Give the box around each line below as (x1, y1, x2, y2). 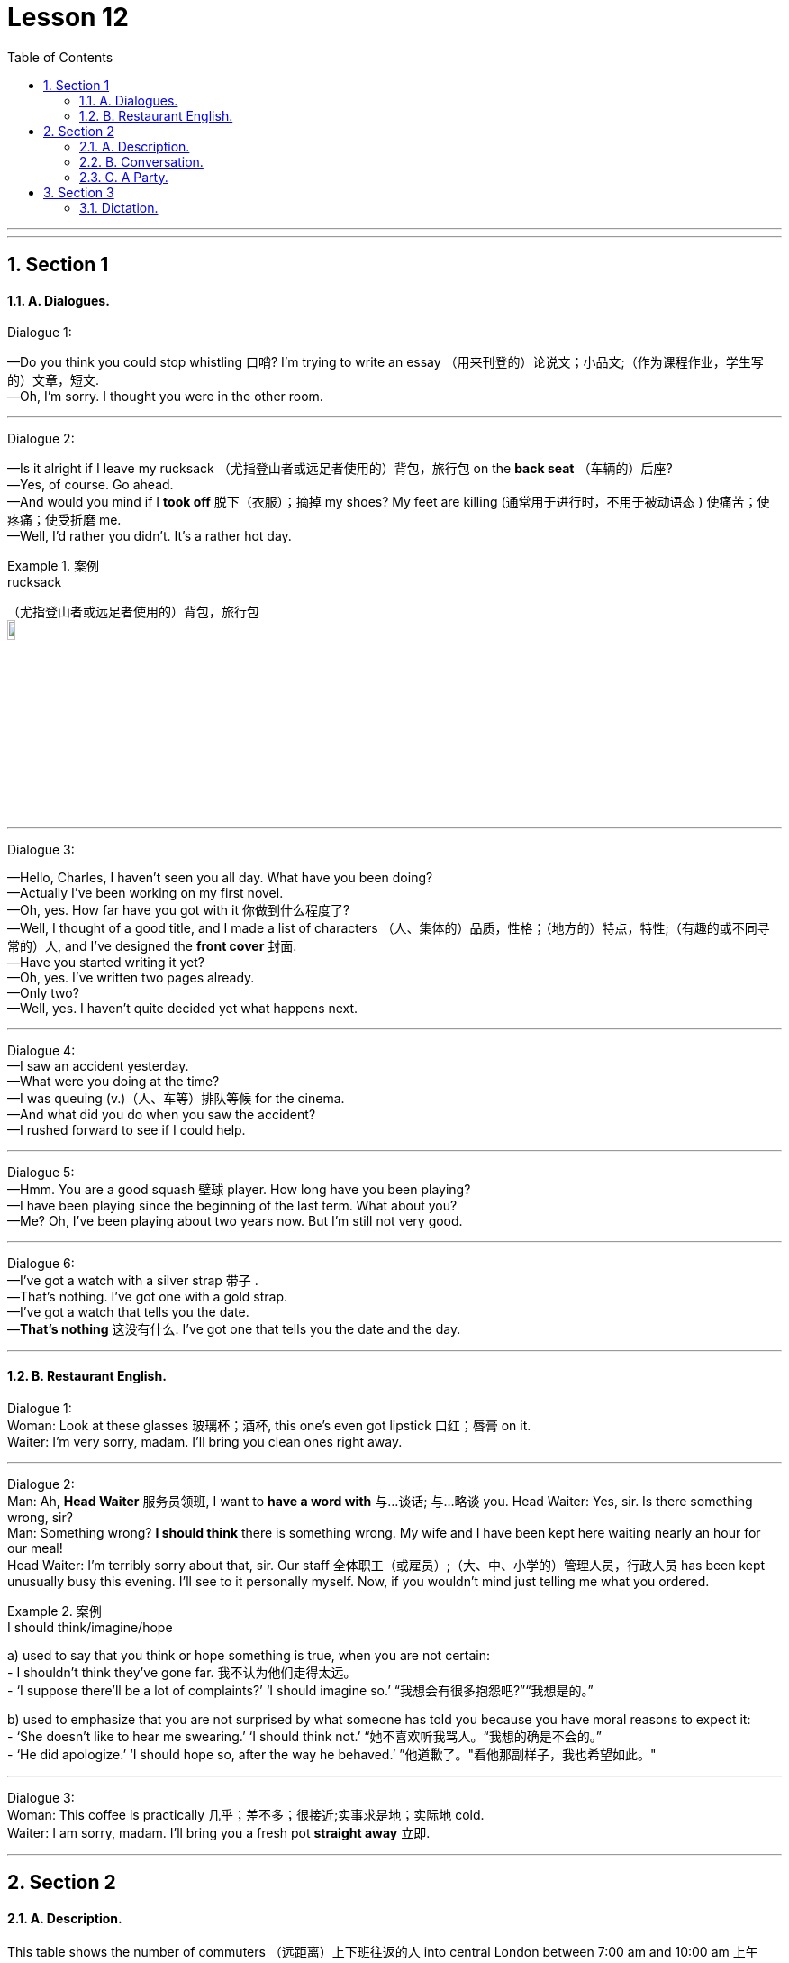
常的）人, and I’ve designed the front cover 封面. (7, 937, 297, 954)
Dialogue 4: (7, 1042, 76, 1058)
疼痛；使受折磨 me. (7, 512, 122, 528)
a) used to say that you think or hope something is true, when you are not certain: (7, 1647, 490, 1663)
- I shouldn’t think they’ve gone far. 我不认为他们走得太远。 (7, 1664, 357, 1680)
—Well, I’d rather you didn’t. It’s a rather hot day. (7, 528, 292, 544)
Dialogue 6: (7, 1255, 75, 1271)
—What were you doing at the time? (7, 1073, 220, 1089)
